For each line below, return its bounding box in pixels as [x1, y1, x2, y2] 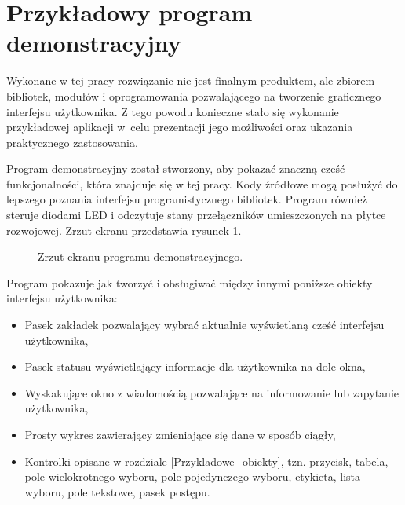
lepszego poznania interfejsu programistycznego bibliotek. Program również [6, 191, 367, 207]
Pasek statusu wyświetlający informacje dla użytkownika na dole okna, [24, 358, 366, 375]
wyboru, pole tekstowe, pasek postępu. [24, 483, 210, 500]
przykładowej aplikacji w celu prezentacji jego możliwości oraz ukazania [6, 119, 353, 135]
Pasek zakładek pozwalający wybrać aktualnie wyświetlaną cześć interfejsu [24, 317, 385, 333]
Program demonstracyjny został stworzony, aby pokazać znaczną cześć [6, 160, 345, 177]
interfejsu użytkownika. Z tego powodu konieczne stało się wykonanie [6, 103, 339, 119]
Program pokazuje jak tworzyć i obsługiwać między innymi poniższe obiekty [6, 274, 373, 291]
